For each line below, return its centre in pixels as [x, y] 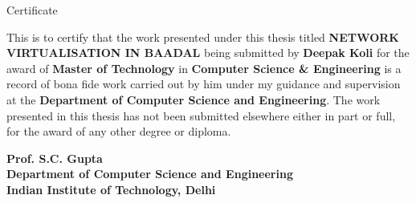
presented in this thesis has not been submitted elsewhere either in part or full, [201, 115]
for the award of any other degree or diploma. [119, 131]
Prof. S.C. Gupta [55, 158]
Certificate [32, 10]
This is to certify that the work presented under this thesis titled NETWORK [203, 37]
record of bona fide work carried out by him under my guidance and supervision [204, 84]
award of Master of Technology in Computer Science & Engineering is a [204, 68]
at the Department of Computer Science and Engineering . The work [194, 99]
